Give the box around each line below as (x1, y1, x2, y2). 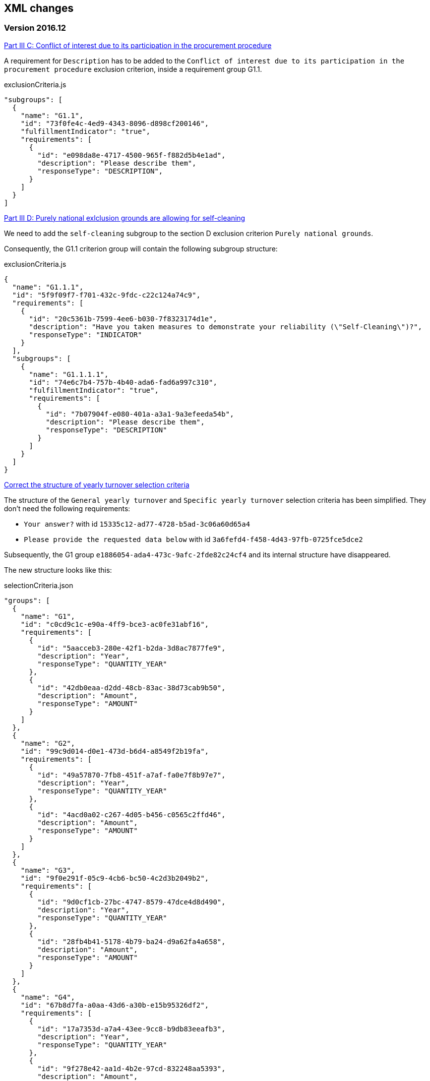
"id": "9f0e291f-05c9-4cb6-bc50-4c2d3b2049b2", (20, 874, 209, 882)
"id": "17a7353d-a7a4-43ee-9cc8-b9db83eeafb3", (37, 1024, 226, 1033)
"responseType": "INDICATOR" (29, 330, 142, 339)
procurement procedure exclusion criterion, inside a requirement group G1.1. (4, 64, 262, 73)
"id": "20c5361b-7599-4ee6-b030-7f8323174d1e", (29, 314, 217, 323)
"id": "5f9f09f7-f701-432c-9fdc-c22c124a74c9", (12, 291, 201, 299)
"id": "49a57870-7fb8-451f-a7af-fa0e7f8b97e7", (37, 771, 226, 779)
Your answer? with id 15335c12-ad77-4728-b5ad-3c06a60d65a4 (24, 519, 250, 528)
